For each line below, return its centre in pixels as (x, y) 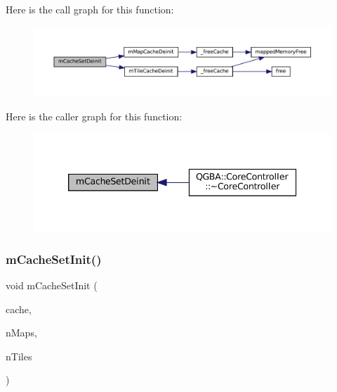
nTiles (19, 356)
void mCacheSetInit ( (52, 285)
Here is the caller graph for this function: (94, 116)
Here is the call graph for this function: (90, 9)
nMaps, (21, 333)
